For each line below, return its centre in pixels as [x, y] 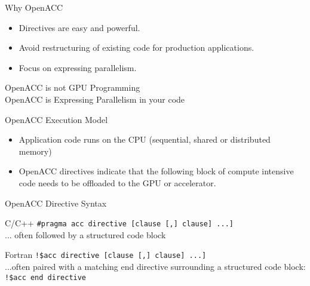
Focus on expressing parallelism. [78, 67]
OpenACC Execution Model [56, 119]
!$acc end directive [46, 277]
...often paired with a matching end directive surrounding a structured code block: [155, 267]
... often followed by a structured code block [85, 234]
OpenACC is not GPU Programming [73, 87]
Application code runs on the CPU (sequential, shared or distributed [145, 139]
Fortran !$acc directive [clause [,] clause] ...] [106, 255]
